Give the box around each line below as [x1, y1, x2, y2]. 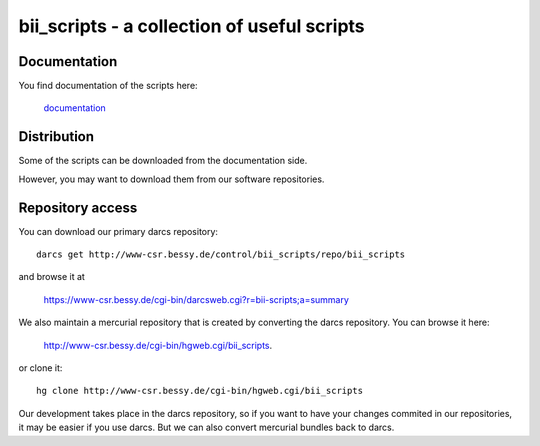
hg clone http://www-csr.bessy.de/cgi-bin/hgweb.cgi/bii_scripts [36, 385, 364, 397]
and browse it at [18, 271, 85, 283]
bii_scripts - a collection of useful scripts [18, 15, 365, 37]
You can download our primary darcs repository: [18, 225, 219, 237]
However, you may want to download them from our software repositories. [18, 173, 325, 185]
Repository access [18, 199, 138, 216]
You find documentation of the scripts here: [18, 80, 199, 92]
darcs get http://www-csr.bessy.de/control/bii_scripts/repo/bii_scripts [36, 249, 406, 260]
